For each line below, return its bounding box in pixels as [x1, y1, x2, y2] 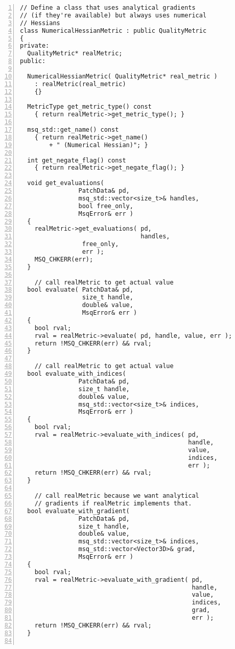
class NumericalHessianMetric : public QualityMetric [20, 27, 207, 34]
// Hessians [20, 19, 60, 27]
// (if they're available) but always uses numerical [20, 11, 207, 19]
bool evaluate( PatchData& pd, [27, 286, 133, 294]
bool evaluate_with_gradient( [27, 507, 130, 515]
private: [20, 42, 50, 50]
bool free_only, [78, 202, 133, 210]
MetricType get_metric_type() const [27, 103, 152, 111]
